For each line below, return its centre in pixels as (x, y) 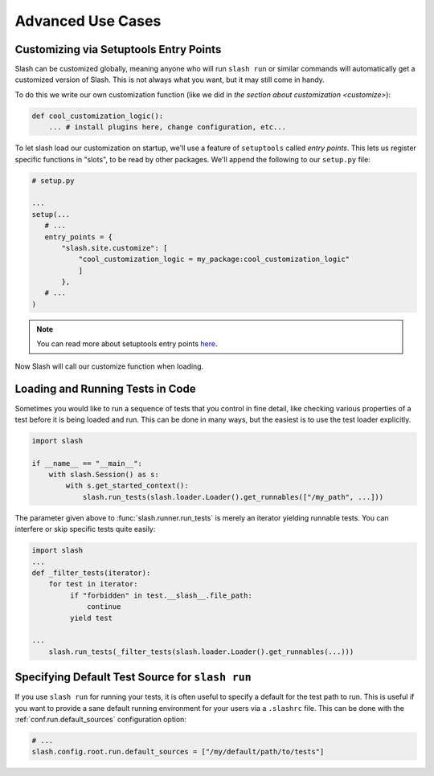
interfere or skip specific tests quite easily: (85, 529)
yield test (91, 618)
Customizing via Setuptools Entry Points (118, 49)
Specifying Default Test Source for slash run (133, 678)
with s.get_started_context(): (127, 486)
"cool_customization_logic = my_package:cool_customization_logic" (214, 259)
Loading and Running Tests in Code (105, 389)
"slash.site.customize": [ (115, 248)
